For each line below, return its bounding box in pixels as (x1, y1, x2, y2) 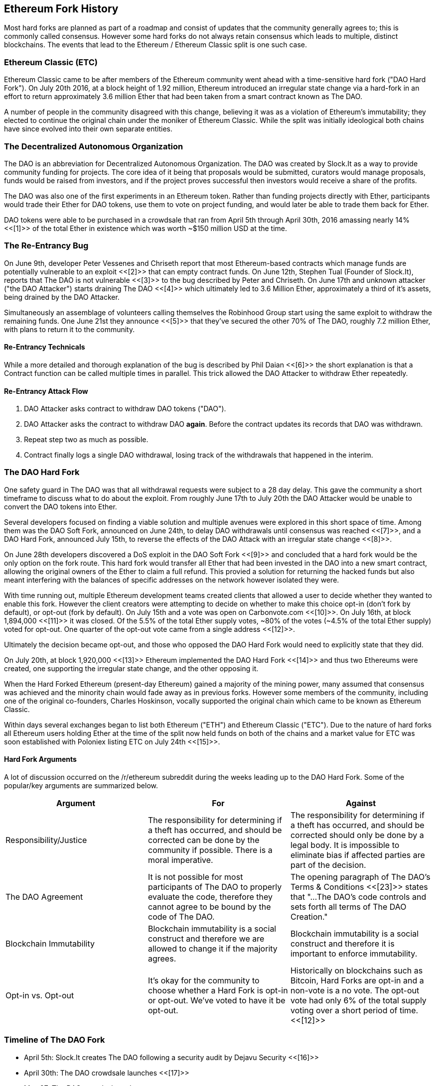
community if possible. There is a (147, 845, 273, 855)
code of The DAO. (147, 912, 215, 922)
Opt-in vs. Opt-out (5, 990, 74, 1001)
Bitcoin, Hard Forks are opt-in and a (290, 975, 424, 986)
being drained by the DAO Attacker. (4, 292, 120, 301)
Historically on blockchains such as (290, 965, 423, 976)
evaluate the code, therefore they (147, 892, 273, 902)
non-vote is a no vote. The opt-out (290, 985, 420, 996)
